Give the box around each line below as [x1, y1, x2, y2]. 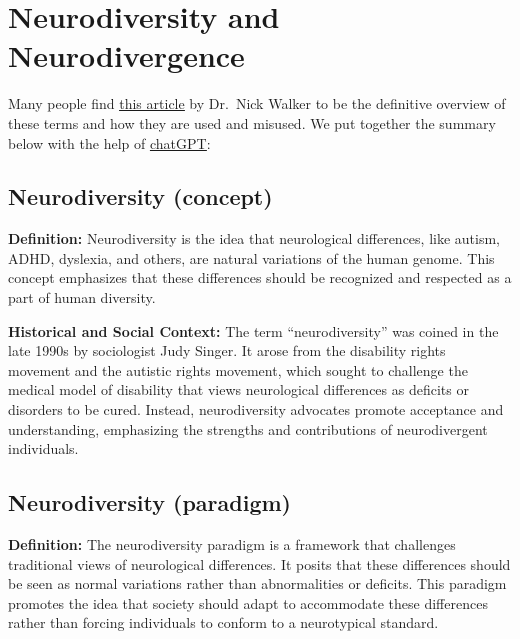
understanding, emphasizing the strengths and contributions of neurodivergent [8, 418, 488, 439]
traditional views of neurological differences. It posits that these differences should [8, 553, 511, 574]
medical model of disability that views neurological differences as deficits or [8, 379, 469, 400]
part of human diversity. [8, 287, 156, 308]
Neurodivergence [8, 35, 245, 76]
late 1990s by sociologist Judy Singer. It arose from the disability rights [8, 340, 446, 361]
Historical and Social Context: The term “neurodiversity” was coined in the [8, 320, 499, 341]
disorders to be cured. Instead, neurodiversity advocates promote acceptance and [8, 399, 504, 420]
